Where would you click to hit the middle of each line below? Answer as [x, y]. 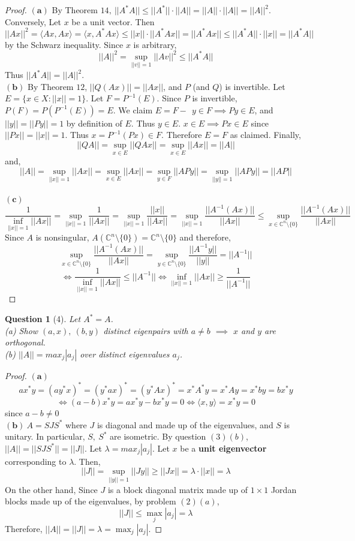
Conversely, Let [33, 21]
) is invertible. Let [252, 86]
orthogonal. [25, 342]
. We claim [133, 109]
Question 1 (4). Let [43, 318]
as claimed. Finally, [265, 135]
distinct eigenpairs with [146, 330]
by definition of [94, 123]
